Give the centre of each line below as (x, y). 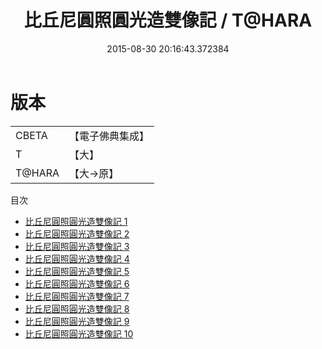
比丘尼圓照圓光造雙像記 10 (79, 333)
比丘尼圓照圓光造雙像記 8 (77, 308)
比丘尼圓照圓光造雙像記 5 (77, 271)
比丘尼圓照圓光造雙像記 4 (77, 258)
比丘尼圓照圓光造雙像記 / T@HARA (168, 20)
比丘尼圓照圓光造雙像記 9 (77, 321)
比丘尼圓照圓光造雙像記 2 (77, 233)
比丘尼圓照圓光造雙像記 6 (77, 283)
